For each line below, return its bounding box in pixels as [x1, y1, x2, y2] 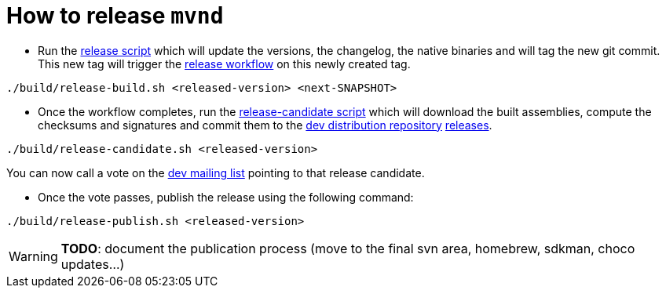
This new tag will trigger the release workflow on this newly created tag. [38, 56, 411, 71]
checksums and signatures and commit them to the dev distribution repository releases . [38, 118, 492, 132]
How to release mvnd [6, 2, 224, 29]
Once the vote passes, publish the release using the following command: [38, 190, 414, 204]
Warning [9, 248, 58, 264]
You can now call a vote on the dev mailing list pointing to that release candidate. [6, 165, 425, 180]
